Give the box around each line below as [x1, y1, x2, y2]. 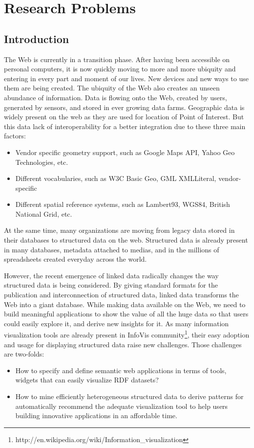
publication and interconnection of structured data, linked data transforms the [4, 290, 239, 300]
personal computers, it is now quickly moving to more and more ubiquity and [4, 64, 236, 74]
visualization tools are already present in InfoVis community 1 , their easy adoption [4, 328, 250, 340]
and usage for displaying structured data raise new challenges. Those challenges [4, 339, 242, 349]
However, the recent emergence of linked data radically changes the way [4, 270, 219, 280]
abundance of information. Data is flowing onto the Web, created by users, [4, 92, 227, 102]
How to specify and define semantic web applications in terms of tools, [15, 365, 227, 375]
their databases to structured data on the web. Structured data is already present [4, 235, 248, 245]
